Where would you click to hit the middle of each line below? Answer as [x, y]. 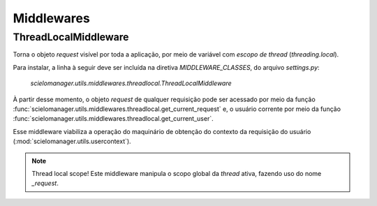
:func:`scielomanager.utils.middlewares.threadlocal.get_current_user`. [113, 119]
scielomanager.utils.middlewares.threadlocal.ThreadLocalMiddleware [131, 83]
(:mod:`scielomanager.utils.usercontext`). [72, 141]
